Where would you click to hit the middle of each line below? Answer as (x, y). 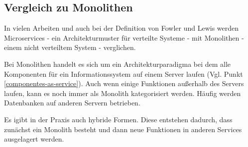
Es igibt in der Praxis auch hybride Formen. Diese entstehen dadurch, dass (118, 119)
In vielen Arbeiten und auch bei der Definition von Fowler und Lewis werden (122, 28)
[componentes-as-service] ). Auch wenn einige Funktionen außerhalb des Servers (124, 83)
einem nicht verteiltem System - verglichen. (70, 47)
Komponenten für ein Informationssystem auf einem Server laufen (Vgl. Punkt (124, 73)
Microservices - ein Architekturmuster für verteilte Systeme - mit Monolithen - (124, 37)
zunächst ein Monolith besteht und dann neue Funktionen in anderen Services (123, 129)
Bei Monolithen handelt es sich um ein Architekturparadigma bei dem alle (118, 64)
